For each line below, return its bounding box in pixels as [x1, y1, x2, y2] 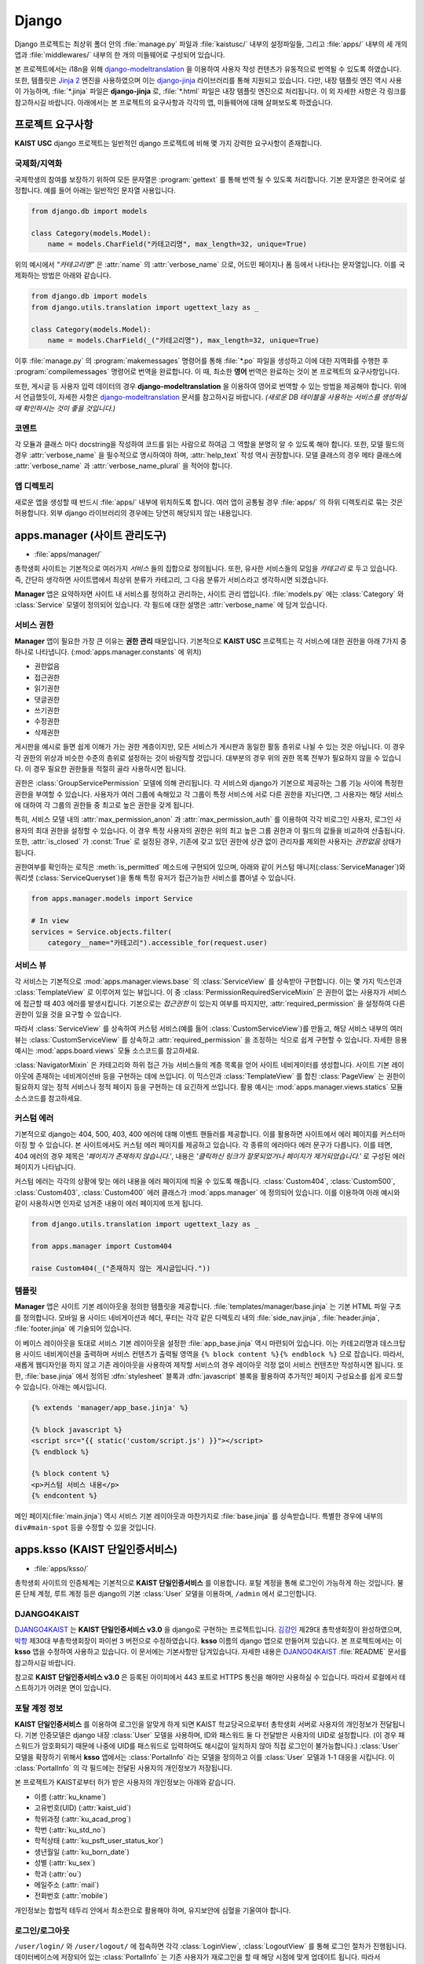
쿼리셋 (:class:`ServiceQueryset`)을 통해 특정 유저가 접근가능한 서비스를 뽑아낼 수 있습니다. [14, 873, 296, 883]
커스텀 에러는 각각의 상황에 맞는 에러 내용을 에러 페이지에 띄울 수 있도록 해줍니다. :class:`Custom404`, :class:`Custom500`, [14, 1177, 396, 1186]
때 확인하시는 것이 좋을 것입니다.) [14, 403, 116, 412]
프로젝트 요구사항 [14, 118, 93, 131]
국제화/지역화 [14, 158, 63, 169]
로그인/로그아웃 [14, 1925, 70, 1936]
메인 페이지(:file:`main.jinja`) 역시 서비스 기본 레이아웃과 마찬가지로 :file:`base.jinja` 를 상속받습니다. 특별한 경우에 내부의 [14, 1511, 383, 1521]
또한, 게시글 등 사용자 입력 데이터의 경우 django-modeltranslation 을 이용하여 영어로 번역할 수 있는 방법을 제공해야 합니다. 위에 [14, 381, 408, 390]
